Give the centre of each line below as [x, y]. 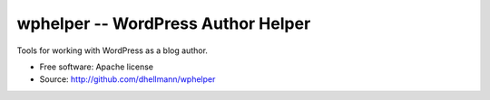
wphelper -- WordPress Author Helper [164, 23]
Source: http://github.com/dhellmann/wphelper [127, 79]
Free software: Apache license [97, 67]
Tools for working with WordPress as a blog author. [113, 50]
